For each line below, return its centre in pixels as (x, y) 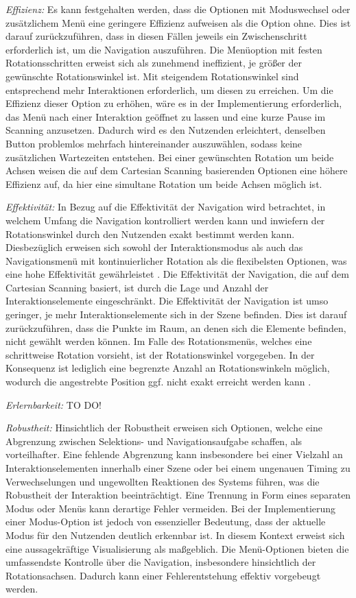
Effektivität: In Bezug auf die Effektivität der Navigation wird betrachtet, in (166, 207)
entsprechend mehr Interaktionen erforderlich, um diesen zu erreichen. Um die (169, 89)
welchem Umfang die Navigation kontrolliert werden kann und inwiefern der (165, 220)
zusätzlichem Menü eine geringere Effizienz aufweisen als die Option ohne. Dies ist (178, 22)
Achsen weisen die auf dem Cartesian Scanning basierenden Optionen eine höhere (177, 170)
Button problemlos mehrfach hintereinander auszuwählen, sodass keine (154, 143)
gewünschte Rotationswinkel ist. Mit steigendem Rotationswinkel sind (152, 76)
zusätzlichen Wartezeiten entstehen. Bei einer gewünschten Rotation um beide (170, 157)
